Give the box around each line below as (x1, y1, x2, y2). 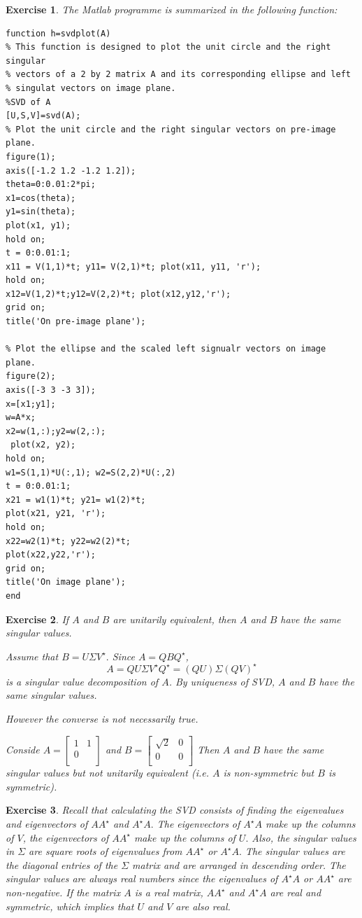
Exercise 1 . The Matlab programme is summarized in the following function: (6, 2, 338, 16)
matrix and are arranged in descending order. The (132, 857, 346, 872)
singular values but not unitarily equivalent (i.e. (6, 765, 209, 780)
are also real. (175, 898, 231, 913)
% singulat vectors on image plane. (6, 83, 176, 93)
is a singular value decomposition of (6, 674, 159, 688)
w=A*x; (6, 412, 36, 423)
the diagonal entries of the (6, 857, 118, 872)
